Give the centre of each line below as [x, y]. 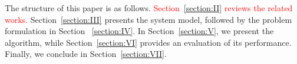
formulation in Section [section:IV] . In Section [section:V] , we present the [139, 31]
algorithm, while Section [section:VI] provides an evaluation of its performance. [148, 42]
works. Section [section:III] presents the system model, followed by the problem [148, 19]
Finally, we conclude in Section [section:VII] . [86, 54]
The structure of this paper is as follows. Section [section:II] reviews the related [149, 8]
